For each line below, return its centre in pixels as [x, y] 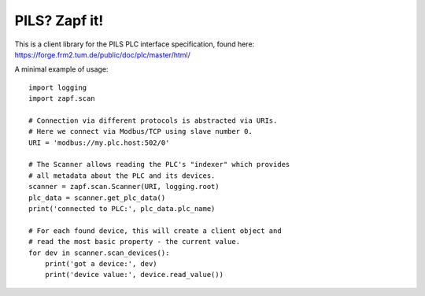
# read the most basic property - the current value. [134, 242]
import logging [58, 87]
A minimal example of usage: [61, 69]
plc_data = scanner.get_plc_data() [97, 198]
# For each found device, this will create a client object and [155, 231]
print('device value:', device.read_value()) [134, 275]
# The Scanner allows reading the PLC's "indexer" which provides [159, 165]
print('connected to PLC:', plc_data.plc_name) [122, 209]
